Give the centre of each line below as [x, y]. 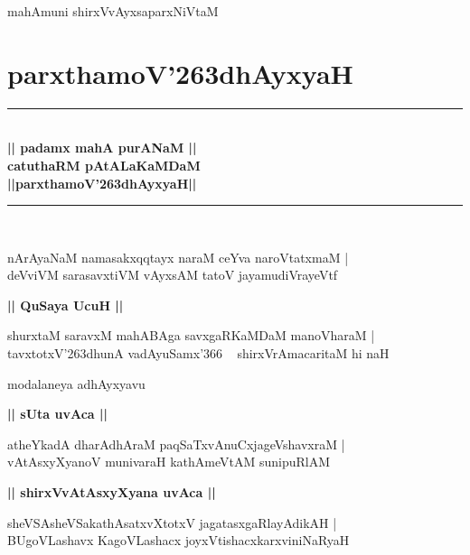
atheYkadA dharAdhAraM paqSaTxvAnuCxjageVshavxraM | [176, 444]
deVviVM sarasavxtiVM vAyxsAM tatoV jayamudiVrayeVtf [173, 275]
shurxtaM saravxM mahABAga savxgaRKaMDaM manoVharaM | [191, 335]
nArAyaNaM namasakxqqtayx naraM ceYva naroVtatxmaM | [178, 257]
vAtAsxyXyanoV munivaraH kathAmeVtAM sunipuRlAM [169, 462]
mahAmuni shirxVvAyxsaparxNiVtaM [113, 11]
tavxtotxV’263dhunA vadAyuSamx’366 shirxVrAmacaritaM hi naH [198, 353]
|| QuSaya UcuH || [66, 305]
